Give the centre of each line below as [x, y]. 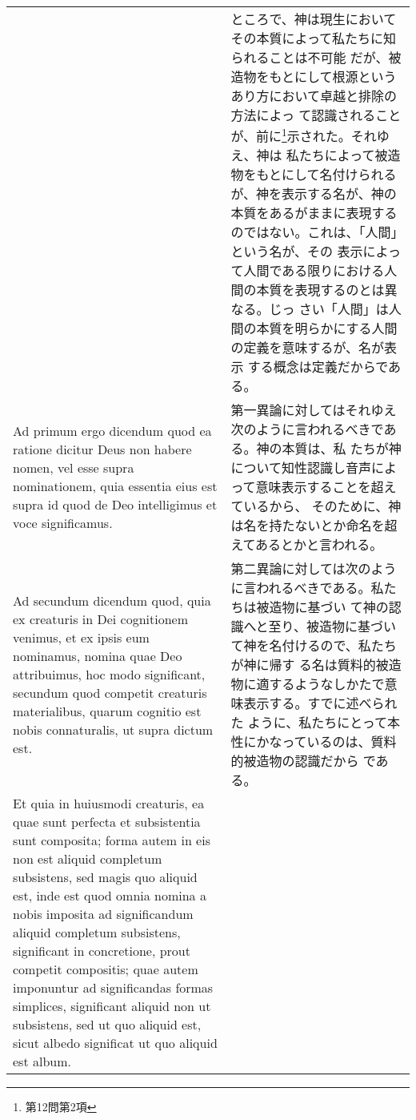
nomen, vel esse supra [74, 468]
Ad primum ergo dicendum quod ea [112, 431]
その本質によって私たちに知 [314, 38]
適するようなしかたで [320, 684]
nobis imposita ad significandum [103, 914]
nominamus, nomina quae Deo [98, 655]
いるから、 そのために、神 [322, 506]
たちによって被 [343, 155]
